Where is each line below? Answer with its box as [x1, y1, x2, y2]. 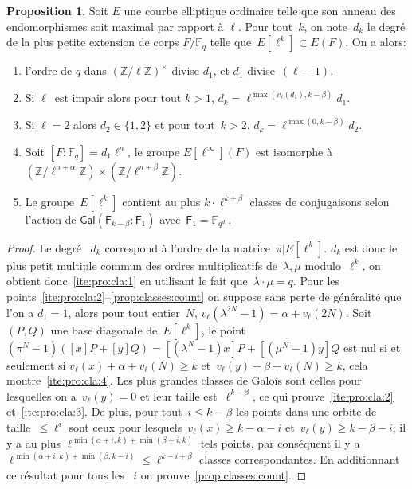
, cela [342, 356, 368, 373]
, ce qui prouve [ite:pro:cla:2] [252, 387, 394, 404]
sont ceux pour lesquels [69, 419, 182, 435]
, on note [304, 18, 347, 34]
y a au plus [6, 435, 61, 452]
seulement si [6, 356, 66, 373]
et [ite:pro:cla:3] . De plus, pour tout [6, 403, 182, 420]
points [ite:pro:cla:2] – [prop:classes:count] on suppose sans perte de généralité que [6, 288, 402, 305]
